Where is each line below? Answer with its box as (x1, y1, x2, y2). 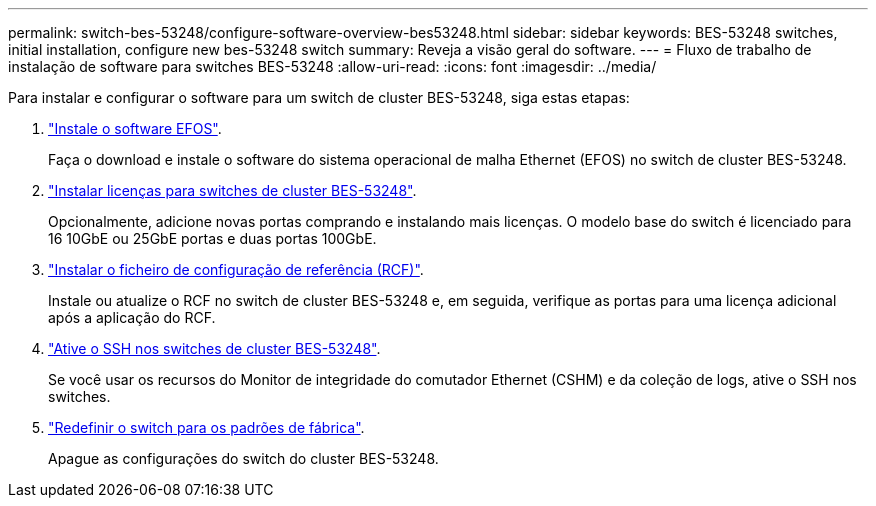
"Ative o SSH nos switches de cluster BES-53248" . (48, 340, 381, 357)
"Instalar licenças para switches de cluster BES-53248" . (48, 182, 417, 199)
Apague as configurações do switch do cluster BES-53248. (48, 450, 439, 467)
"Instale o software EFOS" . (48, 120, 222, 137)
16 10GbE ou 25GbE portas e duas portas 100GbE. (48, 230, 377, 247)
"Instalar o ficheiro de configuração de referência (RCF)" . (48, 261, 424, 278)
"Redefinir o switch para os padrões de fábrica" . (48, 419, 365, 436)
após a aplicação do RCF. (48, 309, 216, 326)
